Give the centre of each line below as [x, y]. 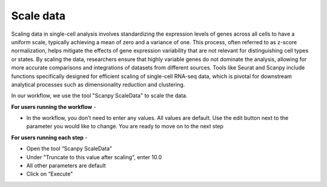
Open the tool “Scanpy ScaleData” [69, 149]
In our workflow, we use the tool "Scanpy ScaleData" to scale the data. [99, 96]
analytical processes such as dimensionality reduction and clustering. [98, 84]
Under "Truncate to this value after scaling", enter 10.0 [94, 157]
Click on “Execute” [50, 174]
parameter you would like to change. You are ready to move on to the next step [125, 126]
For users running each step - [49, 137]
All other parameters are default [66, 166]
